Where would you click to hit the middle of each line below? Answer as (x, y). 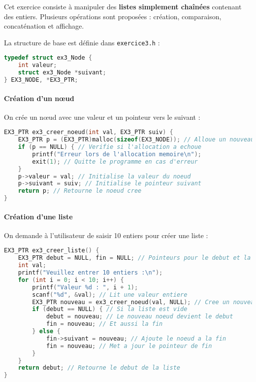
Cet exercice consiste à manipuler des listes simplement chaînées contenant (123, 6)
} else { (46, 331)
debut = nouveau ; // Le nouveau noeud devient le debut (140, 317)
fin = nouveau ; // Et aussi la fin (104, 324)
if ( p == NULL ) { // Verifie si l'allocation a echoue (110, 147)
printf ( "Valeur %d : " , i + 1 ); (85, 287)
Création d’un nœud (39, 98)
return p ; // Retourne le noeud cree (80, 191)
